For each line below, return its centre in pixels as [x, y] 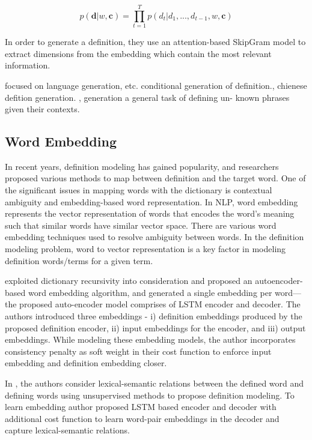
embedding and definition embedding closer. [86, 363]
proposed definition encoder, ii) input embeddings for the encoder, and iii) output [155, 327]
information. [28, 65]
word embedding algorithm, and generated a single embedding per [150, 292]
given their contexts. [42, 109]
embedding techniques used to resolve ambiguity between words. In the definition [154, 237]
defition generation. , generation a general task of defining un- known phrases [147, 97]
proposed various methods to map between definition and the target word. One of [155, 178]
